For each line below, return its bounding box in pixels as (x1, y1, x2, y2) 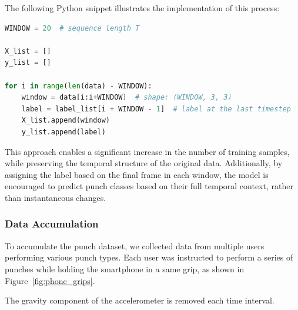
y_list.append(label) (21, 127, 106, 136)
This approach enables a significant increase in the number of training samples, (5, 145, 290, 157)
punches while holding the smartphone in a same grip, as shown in (5, 262, 245, 275)
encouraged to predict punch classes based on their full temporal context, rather (5, 180, 293, 192)
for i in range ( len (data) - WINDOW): (5, 81, 152, 90)
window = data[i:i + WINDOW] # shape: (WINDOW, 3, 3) (21, 93, 232, 102)
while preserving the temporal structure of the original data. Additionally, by (5, 157, 283, 169)
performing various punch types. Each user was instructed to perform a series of (5, 251, 293, 263)
